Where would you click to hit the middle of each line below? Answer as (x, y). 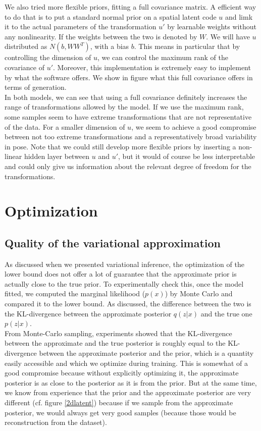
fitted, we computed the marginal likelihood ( (75, 293)
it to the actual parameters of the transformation (81, 26)
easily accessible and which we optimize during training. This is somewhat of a (126, 363)
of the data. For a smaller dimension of (65, 126)
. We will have (228, 36)
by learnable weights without (212, 26)
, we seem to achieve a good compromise (194, 126)
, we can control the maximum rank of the (163, 57)
